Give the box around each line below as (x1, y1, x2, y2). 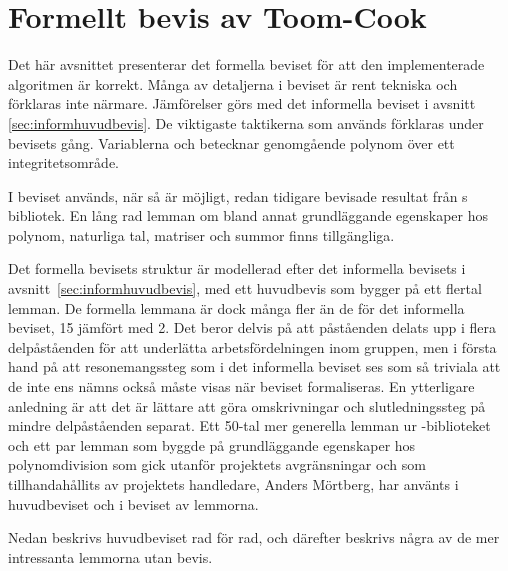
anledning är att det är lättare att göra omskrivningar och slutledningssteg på (8, 395, 486, 416)
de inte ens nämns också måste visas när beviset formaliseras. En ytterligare (8, 376, 475, 397)
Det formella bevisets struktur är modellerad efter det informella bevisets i (8, 258, 466, 279)
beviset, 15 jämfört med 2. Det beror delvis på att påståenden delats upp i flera (8, 317, 496, 338)
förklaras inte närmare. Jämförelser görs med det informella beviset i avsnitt (8, 93, 476, 114)
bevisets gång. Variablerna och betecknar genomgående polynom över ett (8, 132, 455, 153)
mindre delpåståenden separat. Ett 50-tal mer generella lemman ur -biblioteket (8, 415, 491, 436)
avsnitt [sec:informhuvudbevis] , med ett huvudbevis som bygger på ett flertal (8, 278, 482, 299)
